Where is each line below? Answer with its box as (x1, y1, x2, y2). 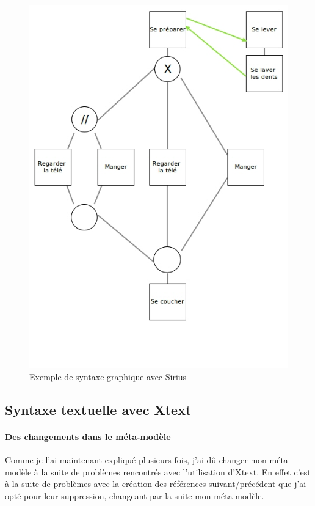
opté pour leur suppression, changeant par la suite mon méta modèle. (5, 490, 264, 502)
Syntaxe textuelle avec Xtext (5, 400, 192, 419)
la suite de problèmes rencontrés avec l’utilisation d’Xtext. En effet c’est (41, 465, 311, 478)
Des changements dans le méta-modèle (5, 430, 171, 443)
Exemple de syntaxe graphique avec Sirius (29, 370, 187, 383)
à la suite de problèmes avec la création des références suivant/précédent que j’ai (5, 477, 306, 490)
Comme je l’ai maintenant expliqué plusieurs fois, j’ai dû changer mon (5, 453, 267, 466)
